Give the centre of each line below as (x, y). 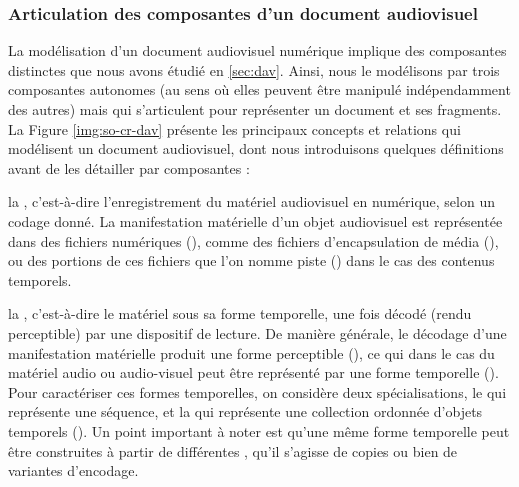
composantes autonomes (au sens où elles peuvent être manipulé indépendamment (259, 89)
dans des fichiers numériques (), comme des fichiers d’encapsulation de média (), (253, 240)
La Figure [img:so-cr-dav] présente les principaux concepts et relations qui (234, 128)
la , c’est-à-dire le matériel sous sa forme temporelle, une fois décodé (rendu (240, 313)
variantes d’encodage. (73, 470)
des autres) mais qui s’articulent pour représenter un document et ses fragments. (255, 109)
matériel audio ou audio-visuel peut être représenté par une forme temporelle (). (253, 372)
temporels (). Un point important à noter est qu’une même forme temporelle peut (259, 430)
